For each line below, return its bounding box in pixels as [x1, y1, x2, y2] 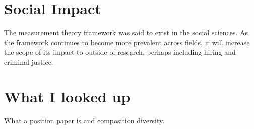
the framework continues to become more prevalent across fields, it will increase [4, 37, 250, 47]
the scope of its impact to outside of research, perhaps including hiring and [4, 47, 236, 57]
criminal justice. [4, 56, 53, 67]
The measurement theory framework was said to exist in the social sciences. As [4, 27, 248, 38]
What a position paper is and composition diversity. [4, 115, 165, 125]
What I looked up [4, 86, 131, 106]
